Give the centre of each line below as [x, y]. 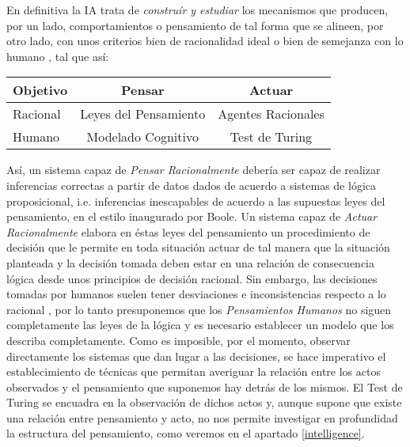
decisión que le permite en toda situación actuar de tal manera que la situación [198, 247]
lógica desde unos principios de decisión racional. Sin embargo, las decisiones [192, 278]
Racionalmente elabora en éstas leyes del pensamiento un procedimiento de [188, 231]
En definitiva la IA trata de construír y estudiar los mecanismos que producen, [197, 9]
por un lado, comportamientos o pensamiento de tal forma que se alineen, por [195, 25]
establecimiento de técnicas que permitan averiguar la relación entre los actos [194, 371]
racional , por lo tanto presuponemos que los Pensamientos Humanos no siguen [199, 309]
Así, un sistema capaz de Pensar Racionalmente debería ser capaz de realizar [194, 170]
